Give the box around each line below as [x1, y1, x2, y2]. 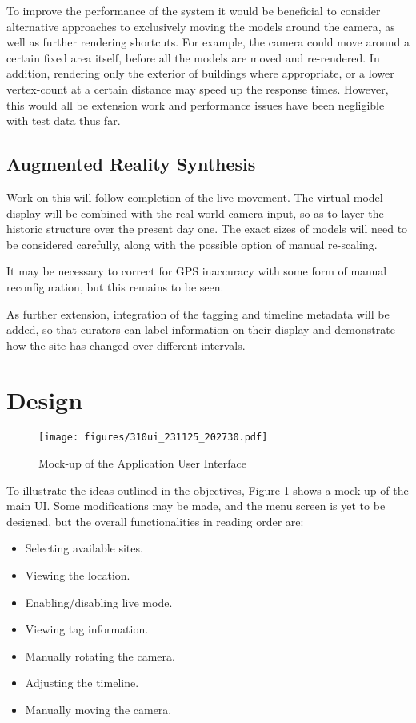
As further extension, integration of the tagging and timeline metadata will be [6, 305, 390, 322]
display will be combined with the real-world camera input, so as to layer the [6, 204, 384, 221]
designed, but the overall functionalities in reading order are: [6, 512, 304, 529]
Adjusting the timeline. [25, 674, 139, 691]
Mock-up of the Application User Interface [38, 455, 246, 472]
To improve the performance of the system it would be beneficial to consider [6, 2, 381, 18]
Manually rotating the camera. [25, 647, 175, 664]
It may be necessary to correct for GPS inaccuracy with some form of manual [6, 263, 387, 279]
